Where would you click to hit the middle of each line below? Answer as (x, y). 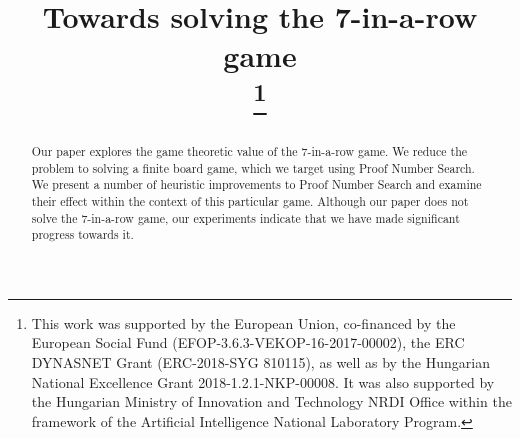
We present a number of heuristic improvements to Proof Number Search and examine (256, 184)
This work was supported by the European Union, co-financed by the (243, 322)
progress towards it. (82, 234)
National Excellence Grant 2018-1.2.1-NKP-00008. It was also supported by (263, 381)
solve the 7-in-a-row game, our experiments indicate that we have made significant (245, 217)
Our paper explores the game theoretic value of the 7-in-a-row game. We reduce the (249, 150)
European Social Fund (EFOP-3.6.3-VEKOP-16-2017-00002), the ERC (248, 342)
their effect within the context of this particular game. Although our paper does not (250, 200)
